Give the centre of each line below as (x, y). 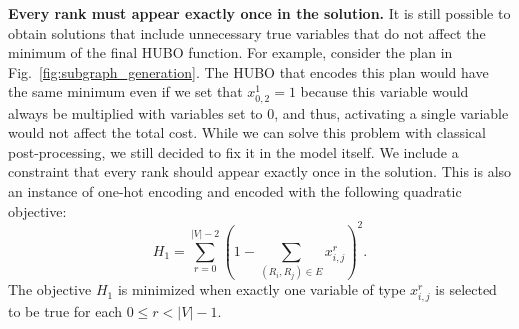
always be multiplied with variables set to (135, 112)
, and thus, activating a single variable (391, 112)
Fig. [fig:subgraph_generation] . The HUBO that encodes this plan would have (248, 71)
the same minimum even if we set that (125, 91)
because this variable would (384, 91)
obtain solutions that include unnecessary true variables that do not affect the (247, 32)
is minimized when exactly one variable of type (261, 289)
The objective (50, 289)
